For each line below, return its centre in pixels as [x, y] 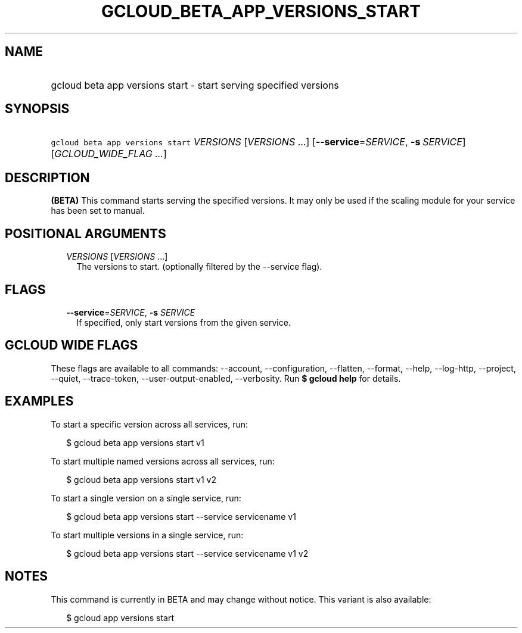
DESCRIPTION [47, 177]
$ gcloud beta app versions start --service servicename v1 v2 [187, 553]
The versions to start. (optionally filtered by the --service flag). [199, 267]
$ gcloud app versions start [120, 618]
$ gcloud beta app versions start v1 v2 [142, 479]
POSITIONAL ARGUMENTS [86, 233]
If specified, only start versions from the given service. [184, 322]
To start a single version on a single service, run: [146, 498]
